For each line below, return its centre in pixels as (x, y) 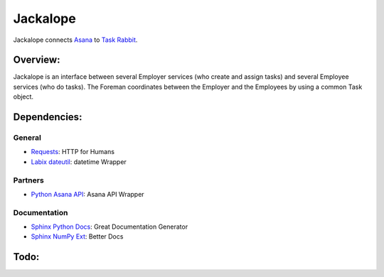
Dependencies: (48, 117)
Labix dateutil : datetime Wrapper (79, 162)
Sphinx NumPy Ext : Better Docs (77, 237)
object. (23, 97)
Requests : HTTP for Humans (73, 152)
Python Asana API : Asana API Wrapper (88, 194)
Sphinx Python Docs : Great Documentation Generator (110, 227)
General (27, 138)
